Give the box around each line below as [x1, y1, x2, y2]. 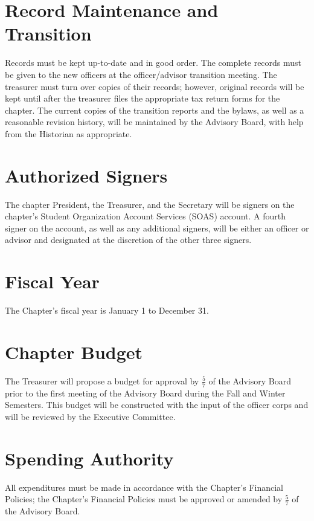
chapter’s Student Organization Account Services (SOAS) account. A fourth [5, 210, 286, 222]
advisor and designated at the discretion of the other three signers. [5, 233, 252, 246]
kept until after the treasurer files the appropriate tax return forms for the [5, 92, 280, 105]
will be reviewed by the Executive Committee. [5, 410, 176, 422]
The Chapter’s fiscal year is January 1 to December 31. [5, 304, 209, 317]
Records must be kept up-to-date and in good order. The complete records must [5, 56, 302, 69]
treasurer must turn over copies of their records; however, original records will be [5, 80, 304, 92]
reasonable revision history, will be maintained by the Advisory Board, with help [5, 115, 304, 128]
